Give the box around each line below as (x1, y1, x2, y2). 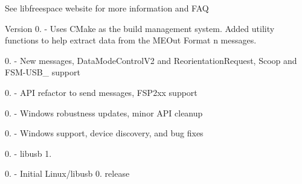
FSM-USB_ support (5, 66, 80, 78)
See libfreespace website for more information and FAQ (5, 2, 209, 14)
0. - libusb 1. (5, 147, 52, 159)
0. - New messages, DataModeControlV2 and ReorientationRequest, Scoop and (5, 54, 297, 66)
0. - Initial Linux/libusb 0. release (5, 167, 130, 180)
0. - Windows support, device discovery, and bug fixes (5, 127, 204, 139)
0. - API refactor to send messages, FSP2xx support (5, 86, 198, 98)
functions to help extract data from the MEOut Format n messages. (5, 34, 257, 46)
